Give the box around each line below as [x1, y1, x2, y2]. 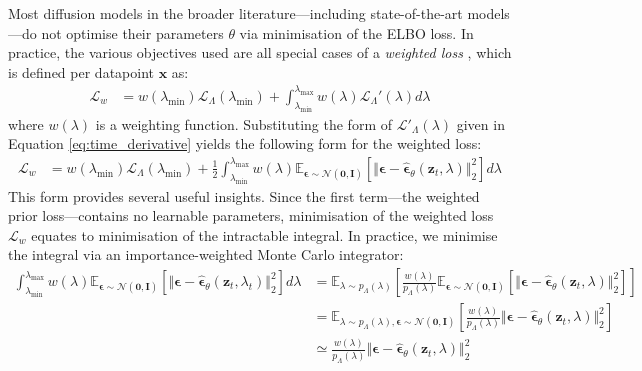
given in [456, 113, 505, 134]
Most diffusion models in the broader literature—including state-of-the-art [8, 3, 463, 23]
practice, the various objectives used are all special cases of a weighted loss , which [8, 42, 512, 63]
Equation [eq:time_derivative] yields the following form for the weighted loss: [8, 133, 482, 154]
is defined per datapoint [8, 61, 154, 82]
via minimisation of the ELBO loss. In [239, 22, 474, 43]
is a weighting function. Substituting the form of [95, 113, 393, 134]
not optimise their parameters [41, 22, 224, 43]
